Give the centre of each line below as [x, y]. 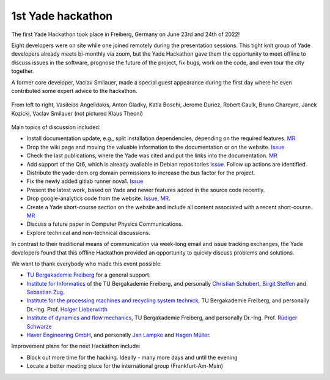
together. [23, 71]
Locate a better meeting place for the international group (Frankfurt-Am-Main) [125, 366]
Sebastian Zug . [46, 292]
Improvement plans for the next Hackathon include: [76, 346]
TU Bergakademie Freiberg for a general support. [89, 275]
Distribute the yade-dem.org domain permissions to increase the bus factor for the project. [141, 173]
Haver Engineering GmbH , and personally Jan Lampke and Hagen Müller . [119, 335]
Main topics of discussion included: [56, 127]
